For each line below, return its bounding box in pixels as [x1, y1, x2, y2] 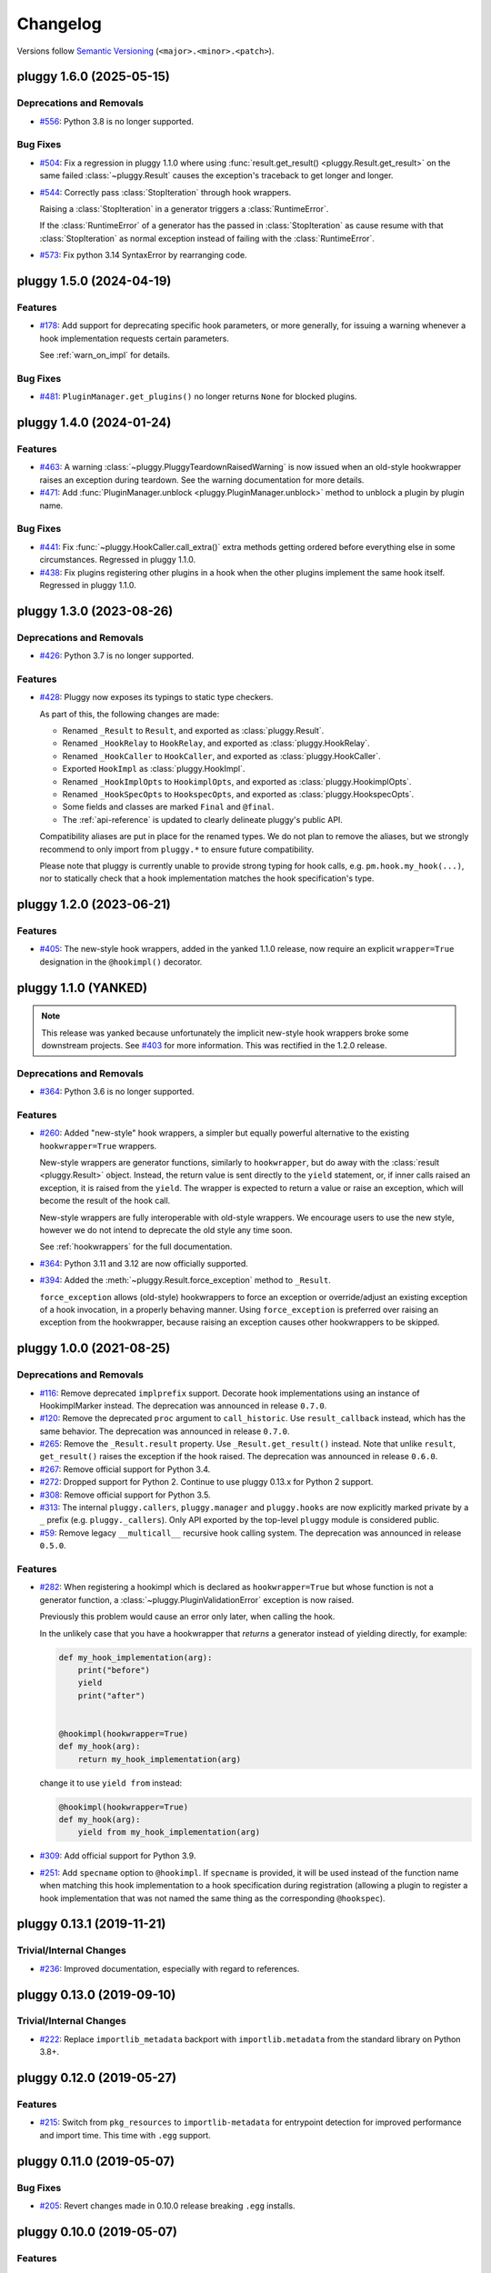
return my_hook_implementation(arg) [77, 1754, 241, 1764]
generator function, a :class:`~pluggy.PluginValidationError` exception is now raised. [39, 1594, 355, 1605]
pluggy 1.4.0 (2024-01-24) [16, 415, 172, 431]
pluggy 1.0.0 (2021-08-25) [16, 1341, 171, 1357]
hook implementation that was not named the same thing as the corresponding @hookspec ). [39, 1892, 386, 1904]
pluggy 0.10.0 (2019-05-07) [16, 2224, 177, 2239]
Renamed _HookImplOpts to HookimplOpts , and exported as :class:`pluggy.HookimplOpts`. [62, 776, 412, 786]
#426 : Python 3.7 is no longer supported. [39, 650, 195, 661]
